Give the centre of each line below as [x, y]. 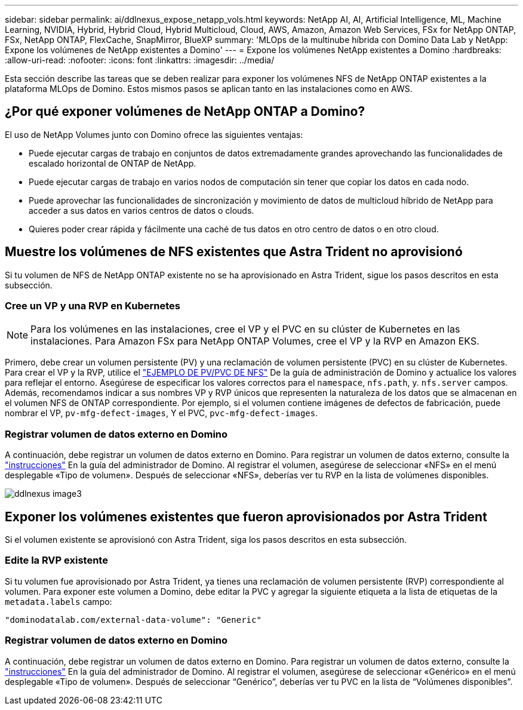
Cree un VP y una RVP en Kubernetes [93, 306]
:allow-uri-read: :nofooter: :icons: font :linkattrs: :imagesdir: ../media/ [140, 60]
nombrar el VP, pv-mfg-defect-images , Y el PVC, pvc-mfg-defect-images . [161, 413]
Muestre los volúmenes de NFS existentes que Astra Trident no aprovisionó [234, 252]
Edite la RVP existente [56, 560]
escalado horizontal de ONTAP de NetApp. [113, 163]
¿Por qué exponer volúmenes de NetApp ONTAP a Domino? [185, 112]
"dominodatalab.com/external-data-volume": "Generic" [133, 620]
